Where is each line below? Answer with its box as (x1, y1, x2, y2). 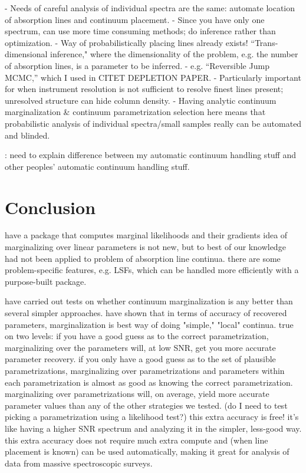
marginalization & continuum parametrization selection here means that (5, 106, 266, 118)
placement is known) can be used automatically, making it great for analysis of (5, 445, 289, 458)
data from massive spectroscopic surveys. (5, 456, 153, 469)
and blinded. (5, 129, 50, 141)
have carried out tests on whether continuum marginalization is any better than (5, 295, 293, 307)
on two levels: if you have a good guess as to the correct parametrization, (5, 330, 269, 342)
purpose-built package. (5, 275, 87, 287)
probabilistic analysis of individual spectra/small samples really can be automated (5, 117, 302, 129)
